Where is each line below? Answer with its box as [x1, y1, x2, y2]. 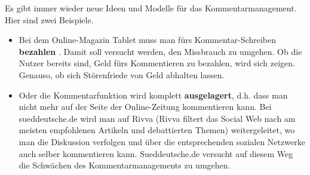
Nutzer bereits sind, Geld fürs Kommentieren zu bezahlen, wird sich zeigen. [19, 57, 295, 69]
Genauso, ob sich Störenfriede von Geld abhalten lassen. [19, 68, 225, 81]
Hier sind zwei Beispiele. [5, 13, 94, 26]
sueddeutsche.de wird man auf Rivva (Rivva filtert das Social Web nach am [19, 112, 296, 124]
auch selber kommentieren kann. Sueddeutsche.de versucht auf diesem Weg [19, 147, 293, 159]
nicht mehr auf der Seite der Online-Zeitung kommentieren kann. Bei [19, 100, 272, 113]
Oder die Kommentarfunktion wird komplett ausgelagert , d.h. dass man [19, 88, 288, 101]
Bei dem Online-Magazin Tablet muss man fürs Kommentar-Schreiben [19, 33, 277, 46]
